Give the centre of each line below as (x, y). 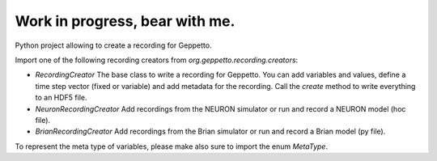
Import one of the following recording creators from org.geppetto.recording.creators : (157, 60)
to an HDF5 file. (62, 98)
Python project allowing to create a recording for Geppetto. (113, 45)
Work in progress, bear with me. (125, 21)
